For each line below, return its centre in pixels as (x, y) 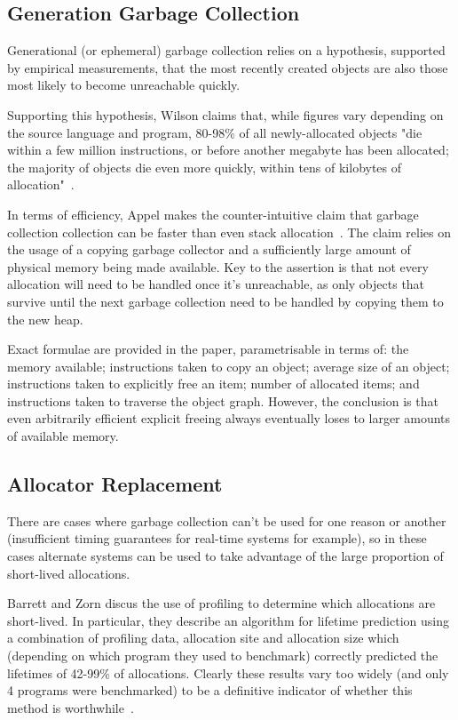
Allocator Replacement (115, 484)
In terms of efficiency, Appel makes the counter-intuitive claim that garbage (213, 214)
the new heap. (45, 319)
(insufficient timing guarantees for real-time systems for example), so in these (217, 538)
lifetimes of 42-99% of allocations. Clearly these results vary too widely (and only (228, 672)
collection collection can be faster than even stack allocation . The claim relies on (229, 232)
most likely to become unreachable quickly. (124, 85)
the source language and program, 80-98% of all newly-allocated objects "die (215, 132)
